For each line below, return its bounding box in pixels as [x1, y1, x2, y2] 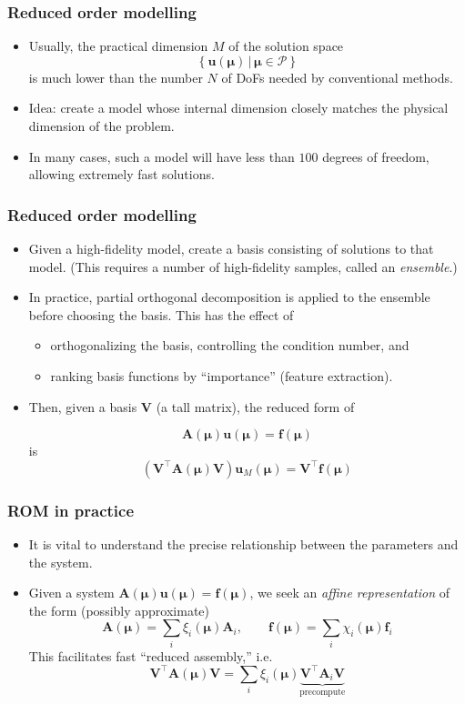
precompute [299, 688, 346, 698]
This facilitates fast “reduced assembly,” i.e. [28, 646, 273, 665]
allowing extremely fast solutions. [28, 165, 215, 184]
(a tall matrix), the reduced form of [156, 397, 355, 416]
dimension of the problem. [28, 116, 175, 135]
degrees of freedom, [322, 146, 430, 166]
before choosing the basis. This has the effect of [28, 305, 294, 324]
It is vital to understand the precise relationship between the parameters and [28, 534, 459, 553]
